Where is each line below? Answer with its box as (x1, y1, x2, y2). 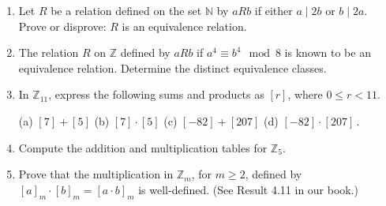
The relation (18, 44, 79, 61)
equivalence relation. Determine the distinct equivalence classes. (18, 59, 327, 76)
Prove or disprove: (18, 17, 107, 34)
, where (287, 86, 323, 103)
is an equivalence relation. (122, 17, 247, 34)
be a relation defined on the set (51, 2, 202, 18)
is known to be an (284, 44, 371, 61)
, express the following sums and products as (48, 86, 264, 103)
